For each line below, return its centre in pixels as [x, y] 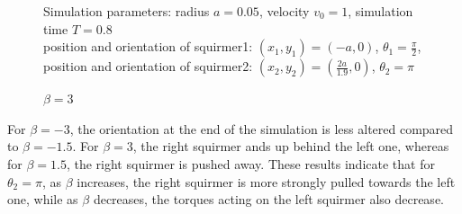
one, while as [43, 199]
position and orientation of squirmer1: [148, 46]
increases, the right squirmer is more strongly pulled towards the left [266, 181]
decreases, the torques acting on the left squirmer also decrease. [268, 199]
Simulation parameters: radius [127, 11]
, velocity [284, 11]
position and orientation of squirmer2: [148, 66]
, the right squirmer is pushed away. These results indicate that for [250, 163]
